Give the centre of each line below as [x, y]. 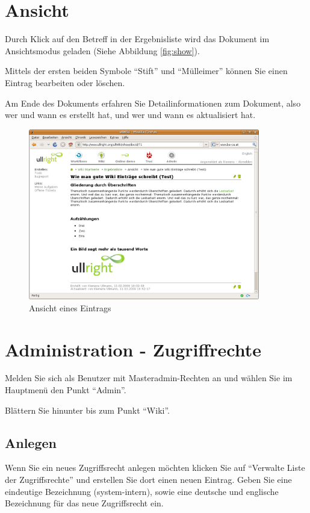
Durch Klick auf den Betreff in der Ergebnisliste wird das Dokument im [137, 39]
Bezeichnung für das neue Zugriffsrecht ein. [84, 503]
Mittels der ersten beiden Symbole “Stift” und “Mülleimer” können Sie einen [146, 71]
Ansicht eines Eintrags [70, 307]
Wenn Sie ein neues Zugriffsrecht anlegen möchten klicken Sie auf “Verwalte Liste [155, 468]
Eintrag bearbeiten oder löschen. [65, 82]
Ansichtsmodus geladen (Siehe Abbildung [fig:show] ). [102, 50]
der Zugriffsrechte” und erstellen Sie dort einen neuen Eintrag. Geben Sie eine [148, 480]
